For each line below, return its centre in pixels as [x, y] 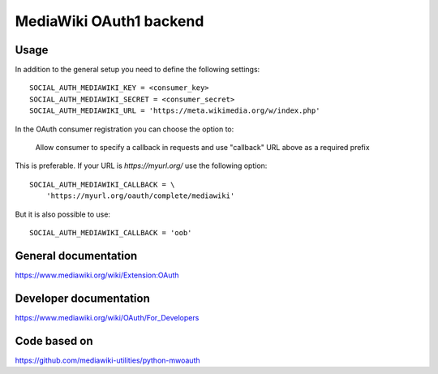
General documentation [76, 256]
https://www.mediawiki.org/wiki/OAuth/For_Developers [107, 317]
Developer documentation [82, 298]
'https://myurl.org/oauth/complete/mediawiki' [140, 196]
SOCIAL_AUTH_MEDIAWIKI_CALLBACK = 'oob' [111, 232]
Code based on [54, 341]
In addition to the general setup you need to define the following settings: [137, 70]
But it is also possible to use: [63, 214]
